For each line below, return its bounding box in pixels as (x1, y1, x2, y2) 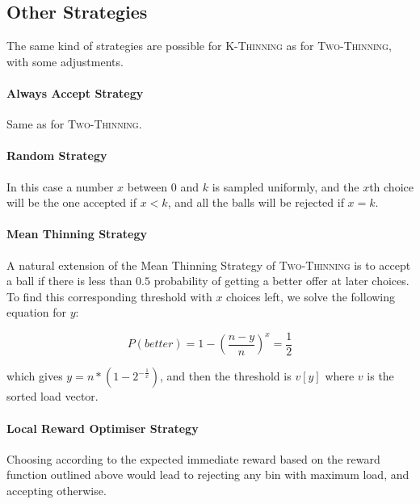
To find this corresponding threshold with (6, 288, 212, 304)
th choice (369, 178, 414, 195)
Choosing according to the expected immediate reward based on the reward (6, 450, 380, 467)
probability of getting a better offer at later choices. (153, 272, 409, 289)
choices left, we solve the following (226, 288, 396, 304)
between (127, 178, 168, 195)
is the (367, 367, 394, 384)
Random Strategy (6, 147, 107, 164)
